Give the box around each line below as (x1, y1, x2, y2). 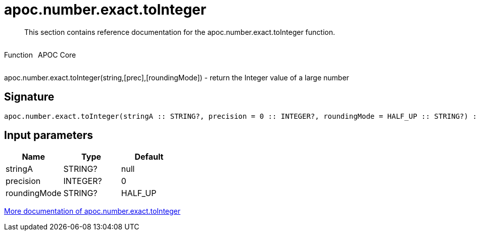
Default (134, 152, 164, 162)
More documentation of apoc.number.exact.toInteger (4, 207, 181, 216)
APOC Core (37, 50, 76, 59)
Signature (4, 90, 55, 104)
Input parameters (4, 129, 93, 142)
